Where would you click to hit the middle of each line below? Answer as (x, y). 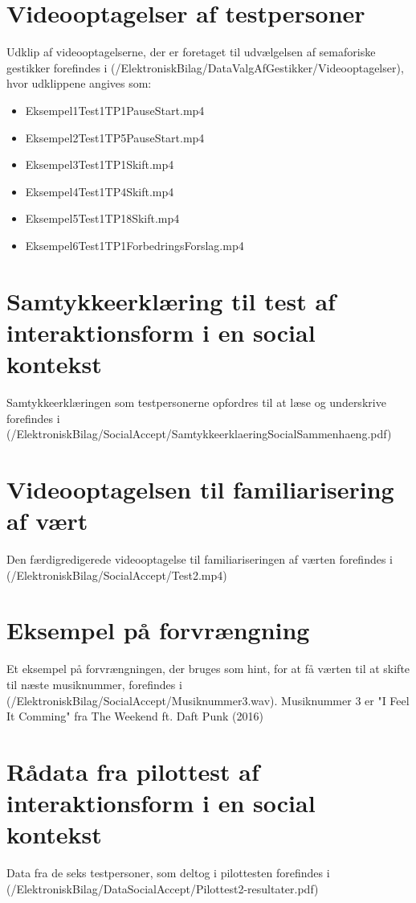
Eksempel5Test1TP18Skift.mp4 (102, 218)
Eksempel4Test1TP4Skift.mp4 (100, 191)
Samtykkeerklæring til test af (171, 300)
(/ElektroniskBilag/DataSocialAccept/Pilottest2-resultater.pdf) (163, 888)
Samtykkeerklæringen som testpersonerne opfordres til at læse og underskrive (196, 402)
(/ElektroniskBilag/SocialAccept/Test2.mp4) (117, 575)
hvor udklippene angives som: (79, 83)
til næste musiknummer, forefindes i (94, 684)
